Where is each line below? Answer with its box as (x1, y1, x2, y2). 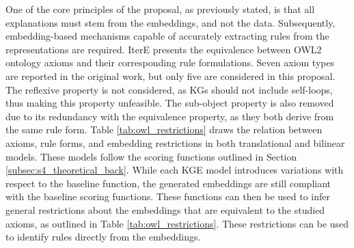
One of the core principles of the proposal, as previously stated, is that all (5, 2, 315, 16)
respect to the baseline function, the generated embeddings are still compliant (5, 176, 331, 190)
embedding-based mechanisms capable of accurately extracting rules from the (5, 29, 329, 43)
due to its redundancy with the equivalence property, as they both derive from (5, 109, 334, 123)
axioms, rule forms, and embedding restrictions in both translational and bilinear (5, 135, 345, 150)
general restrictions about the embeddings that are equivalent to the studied (5, 202, 325, 217)
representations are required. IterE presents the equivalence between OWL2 (5, 42, 322, 56)
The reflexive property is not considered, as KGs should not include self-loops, (5, 82, 333, 96)
